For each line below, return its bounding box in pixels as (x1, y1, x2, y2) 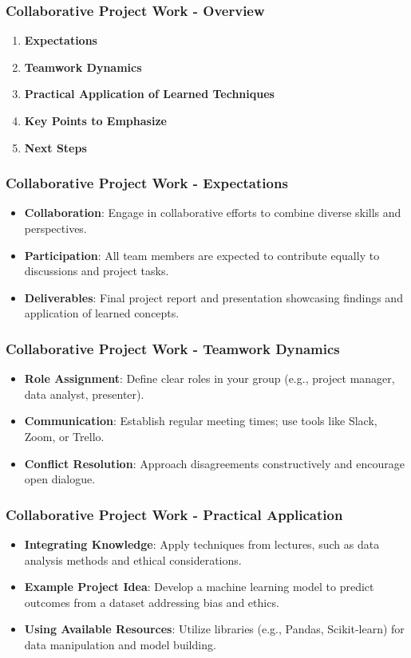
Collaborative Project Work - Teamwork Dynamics (6, 338, 340, 358)
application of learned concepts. (24, 305, 180, 321)
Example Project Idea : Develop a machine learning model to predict (24, 578, 374, 595)
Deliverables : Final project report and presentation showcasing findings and (24, 289, 403, 305)
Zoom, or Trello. (24, 428, 105, 444)
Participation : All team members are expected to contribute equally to (24, 246, 380, 263)
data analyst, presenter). (24, 385, 144, 402)
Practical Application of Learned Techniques (24, 85, 275, 102)
